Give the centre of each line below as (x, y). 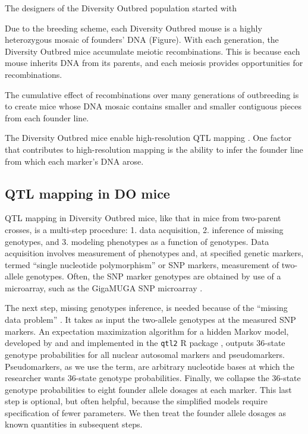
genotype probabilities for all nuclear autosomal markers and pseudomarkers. (145, 354)
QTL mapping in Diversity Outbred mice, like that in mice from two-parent (143, 218)
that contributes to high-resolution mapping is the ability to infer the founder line (154, 149)
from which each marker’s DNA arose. (74, 161)
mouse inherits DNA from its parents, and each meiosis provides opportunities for (154, 63)
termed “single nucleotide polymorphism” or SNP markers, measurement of (142, 264)
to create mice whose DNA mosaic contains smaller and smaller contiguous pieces (153, 106)
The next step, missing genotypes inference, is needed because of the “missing (146, 308)
